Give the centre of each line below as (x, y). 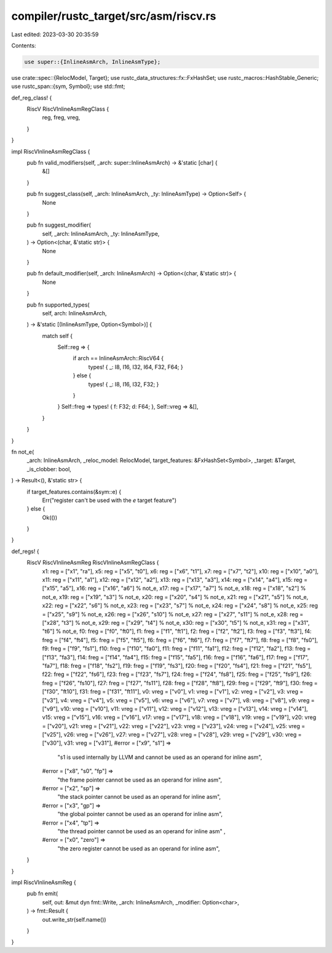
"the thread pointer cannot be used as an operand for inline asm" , (141, 831)
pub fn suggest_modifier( (59, 225)
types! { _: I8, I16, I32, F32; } (124, 384)
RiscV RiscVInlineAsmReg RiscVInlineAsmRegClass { (93, 563)
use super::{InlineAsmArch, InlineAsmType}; (93, 62)
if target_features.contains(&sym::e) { (74, 492)
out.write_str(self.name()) (74, 919)
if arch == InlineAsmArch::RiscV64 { (118, 358)
